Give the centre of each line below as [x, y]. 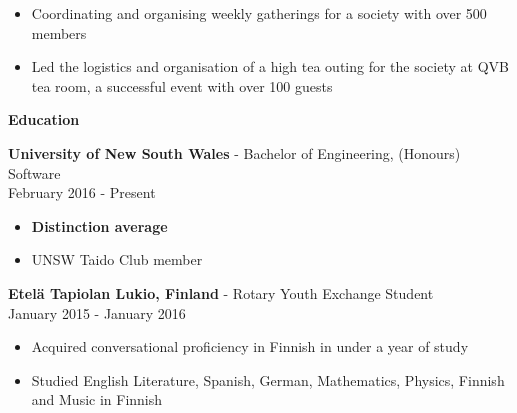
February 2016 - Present [82, 192]
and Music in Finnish [97, 399]
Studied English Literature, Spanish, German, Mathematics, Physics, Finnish [268, 379]
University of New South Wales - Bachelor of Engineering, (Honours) [234, 152]
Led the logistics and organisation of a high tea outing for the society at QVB [270, 66]
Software [34, 172]
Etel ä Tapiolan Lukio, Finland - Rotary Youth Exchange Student [221, 292]
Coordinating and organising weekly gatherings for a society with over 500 [259, 13]
